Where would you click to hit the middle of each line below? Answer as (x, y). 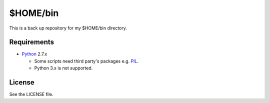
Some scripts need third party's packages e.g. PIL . (86, 61)
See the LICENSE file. (31, 94)
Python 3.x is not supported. (63, 68)
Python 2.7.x (34, 54)
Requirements (32, 42)
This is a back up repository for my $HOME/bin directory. (68, 28)
